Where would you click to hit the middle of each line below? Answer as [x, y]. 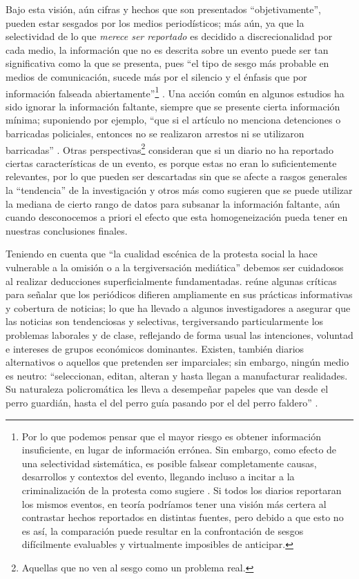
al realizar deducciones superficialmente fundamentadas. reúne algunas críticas [171, 281]
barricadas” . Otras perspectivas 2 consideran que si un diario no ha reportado [169, 148]
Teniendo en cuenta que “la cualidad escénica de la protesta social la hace [162, 254]
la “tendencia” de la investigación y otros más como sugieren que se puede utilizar [179, 190]
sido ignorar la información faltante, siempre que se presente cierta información [173, 106]
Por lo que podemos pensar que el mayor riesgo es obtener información [171, 436]
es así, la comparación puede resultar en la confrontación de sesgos [163, 530]
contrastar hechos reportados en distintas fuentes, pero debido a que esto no [183, 517]
